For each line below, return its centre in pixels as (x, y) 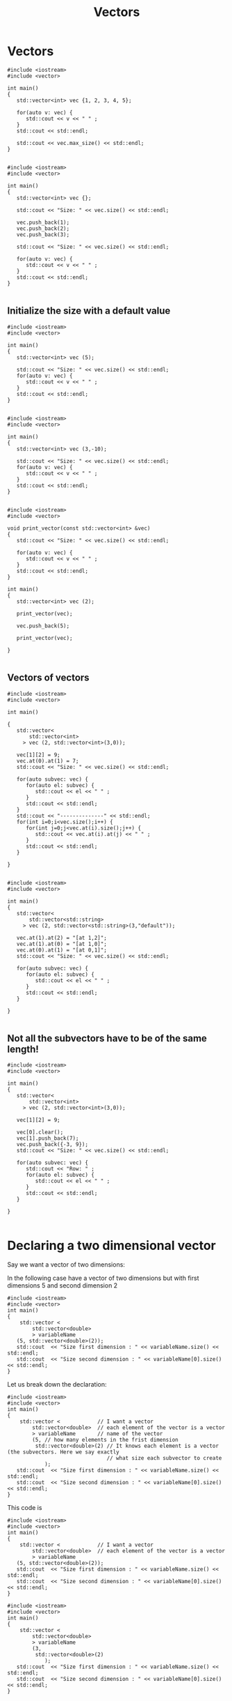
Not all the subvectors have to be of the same (107, 1038)
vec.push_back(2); (43, 228)
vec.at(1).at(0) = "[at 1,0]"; (62, 944)
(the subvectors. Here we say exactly (63, 1452)
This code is (25, 1508)
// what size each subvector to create (164, 1458)
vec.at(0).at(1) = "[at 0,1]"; (62, 950)
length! (23, 1049)
